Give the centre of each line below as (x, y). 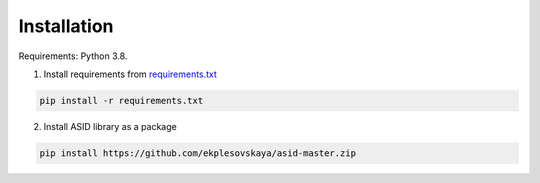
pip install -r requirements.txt (121, 100)
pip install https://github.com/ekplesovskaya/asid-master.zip (198, 153)
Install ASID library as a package (110, 126)
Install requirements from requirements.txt (130, 74)
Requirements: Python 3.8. (73, 56)
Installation (66, 26)
